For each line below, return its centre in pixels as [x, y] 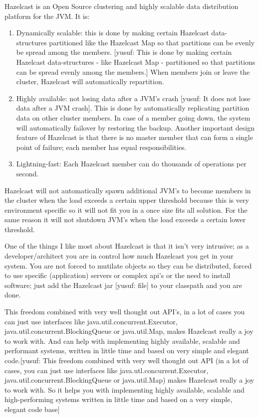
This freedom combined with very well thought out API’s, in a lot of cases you [125, 312]
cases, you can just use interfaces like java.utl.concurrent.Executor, [107, 370]
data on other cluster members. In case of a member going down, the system [133, 117]
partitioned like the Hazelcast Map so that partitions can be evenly [152, 42]
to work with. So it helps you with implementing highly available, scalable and [125, 389]
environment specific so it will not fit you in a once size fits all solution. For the [126, 209]
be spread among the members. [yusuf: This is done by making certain [124, 52]
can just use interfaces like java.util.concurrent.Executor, [91, 321]
